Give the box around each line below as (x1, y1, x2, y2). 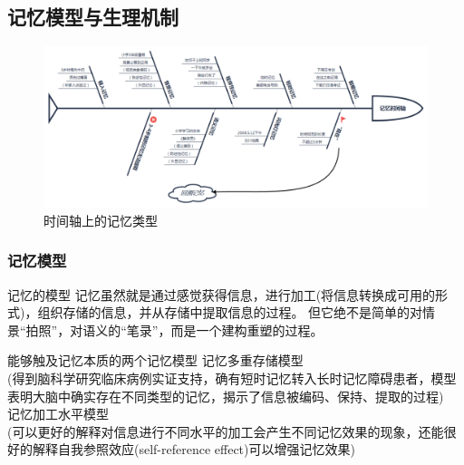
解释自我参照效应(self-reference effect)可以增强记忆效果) (32, 440, 355, 459)
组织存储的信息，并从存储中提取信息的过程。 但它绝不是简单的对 (37, 303, 423, 322)
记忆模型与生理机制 (7, 3, 179, 31)
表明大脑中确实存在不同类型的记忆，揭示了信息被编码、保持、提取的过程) (7, 386, 444, 405)
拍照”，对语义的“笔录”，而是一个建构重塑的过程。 (25, 320, 324, 339)
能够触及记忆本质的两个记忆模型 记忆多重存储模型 (7, 351, 304, 370)
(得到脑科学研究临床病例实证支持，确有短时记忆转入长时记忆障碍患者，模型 (7, 369, 457, 388)
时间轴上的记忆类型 (43, 210, 158, 229)
